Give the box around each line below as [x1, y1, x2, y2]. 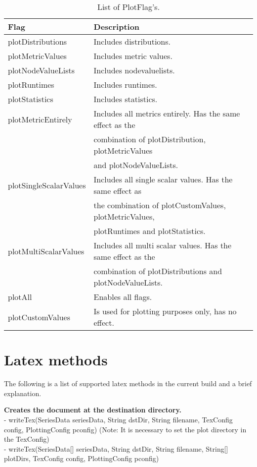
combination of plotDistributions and [93, 265, 222, 277]
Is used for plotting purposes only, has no [93, 305, 237, 317]
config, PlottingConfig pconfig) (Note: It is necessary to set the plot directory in [4, 424, 247, 434]
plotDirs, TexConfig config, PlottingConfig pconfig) [4, 453, 159, 464]
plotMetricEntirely [8, 113, 72, 125]
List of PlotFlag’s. [97, 1, 160, 12]
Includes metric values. [93, 50, 172, 61]
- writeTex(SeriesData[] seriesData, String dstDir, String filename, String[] [4, 443, 228, 454]
